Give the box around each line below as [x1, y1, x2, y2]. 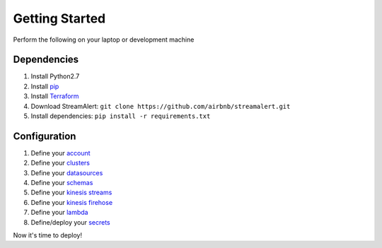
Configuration [13, 130, 76, 142]
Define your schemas [30, 179, 93, 187]
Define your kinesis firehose [30, 198, 113, 206]
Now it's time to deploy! [13, 231, 83, 240]
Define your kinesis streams [30, 188, 112, 197]
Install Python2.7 [30, 72, 80, 81]
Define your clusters [30, 159, 91, 167]
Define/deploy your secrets [30, 218, 111, 226]
